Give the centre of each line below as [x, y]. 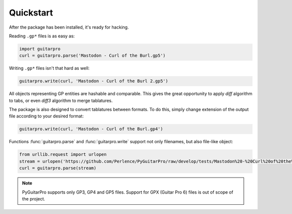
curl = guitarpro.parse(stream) [58, 168]
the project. [34, 198]
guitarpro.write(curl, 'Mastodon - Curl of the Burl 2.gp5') [94, 81]
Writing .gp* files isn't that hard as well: [49, 68]
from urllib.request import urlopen [63, 155]
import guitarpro [40, 49]
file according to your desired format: [46, 116]
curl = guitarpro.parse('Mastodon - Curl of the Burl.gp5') [92, 56]
